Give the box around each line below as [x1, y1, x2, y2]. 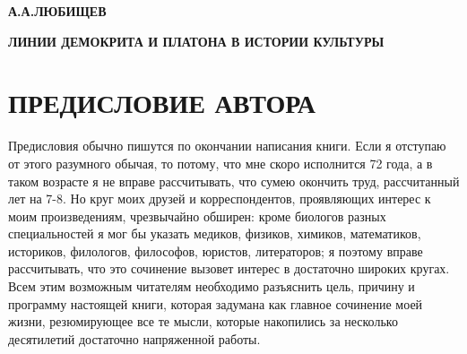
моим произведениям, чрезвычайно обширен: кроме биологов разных [8, 206, 386, 225]
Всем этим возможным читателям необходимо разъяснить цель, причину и [8, 277, 415, 296]
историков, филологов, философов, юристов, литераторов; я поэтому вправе [8, 241, 423, 260]
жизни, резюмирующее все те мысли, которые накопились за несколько [8, 312, 398, 331]
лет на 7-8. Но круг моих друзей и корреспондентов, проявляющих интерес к [8, 189, 431, 208]
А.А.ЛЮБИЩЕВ [8, 2, 107, 20]
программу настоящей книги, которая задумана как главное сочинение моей [8, 294, 423, 313]
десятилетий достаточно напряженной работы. [8, 329, 261, 348]
